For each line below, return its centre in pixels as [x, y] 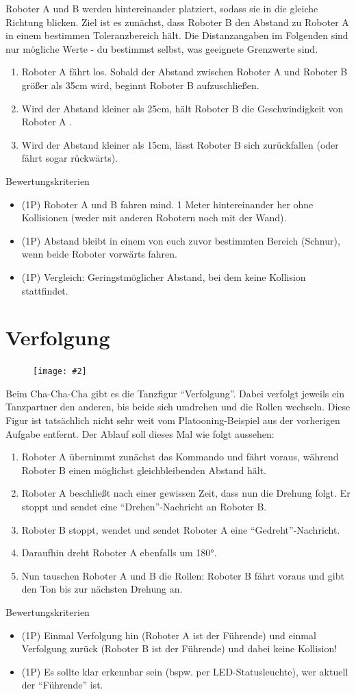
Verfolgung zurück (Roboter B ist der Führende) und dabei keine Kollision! [179, 648]
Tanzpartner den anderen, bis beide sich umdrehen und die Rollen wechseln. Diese [178, 407]
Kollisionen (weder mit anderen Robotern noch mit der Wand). [154, 218]
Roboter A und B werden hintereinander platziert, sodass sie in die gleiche [162, 8]
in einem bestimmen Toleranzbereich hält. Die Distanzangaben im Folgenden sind [177, 35]
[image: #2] [60, 372]
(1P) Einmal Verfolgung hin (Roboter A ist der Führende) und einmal [169, 635]
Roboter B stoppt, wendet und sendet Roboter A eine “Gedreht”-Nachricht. [181, 529]
